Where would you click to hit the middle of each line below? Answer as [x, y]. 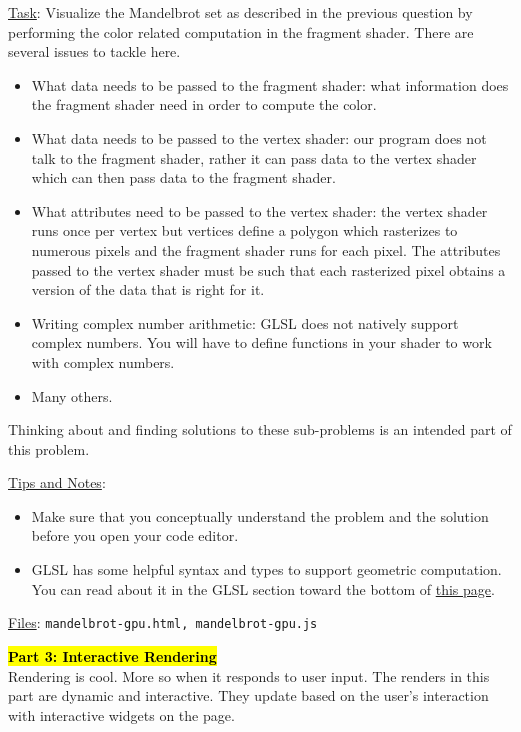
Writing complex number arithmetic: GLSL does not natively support [245, 322]
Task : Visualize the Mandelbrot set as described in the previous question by [240, 12]
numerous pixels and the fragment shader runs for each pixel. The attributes [266, 249]
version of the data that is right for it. [148, 289]
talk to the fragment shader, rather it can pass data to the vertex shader [254, 157]
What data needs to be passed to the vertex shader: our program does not [259, 137]
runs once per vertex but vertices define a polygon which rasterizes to [244, 230]
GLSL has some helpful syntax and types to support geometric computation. [266, 569]
